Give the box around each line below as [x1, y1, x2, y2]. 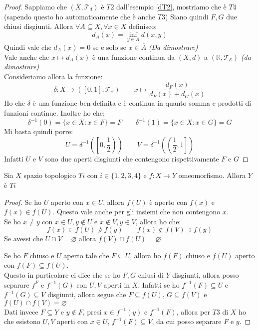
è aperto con [149, 196, 188, 207]
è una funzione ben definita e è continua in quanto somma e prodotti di [32, 98, 252, 108]
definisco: [128, 21, 157, 31]
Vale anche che [4, 51, 49, 62]
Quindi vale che [4, 42, 51, 52]
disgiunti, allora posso [172, 270, 239, 280]
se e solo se [92, 42, 126, 52]
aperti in [103, 279, 130, 290]
